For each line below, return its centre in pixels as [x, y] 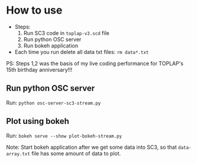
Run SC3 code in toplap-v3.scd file [66, 33]
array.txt [18, 154]
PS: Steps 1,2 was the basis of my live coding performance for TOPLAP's [95, 63]
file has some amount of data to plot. [76, 153]
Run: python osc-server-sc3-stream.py [54, 103]
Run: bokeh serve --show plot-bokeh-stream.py [64, 135]
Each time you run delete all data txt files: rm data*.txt [82, 52]
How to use [34, 10]
